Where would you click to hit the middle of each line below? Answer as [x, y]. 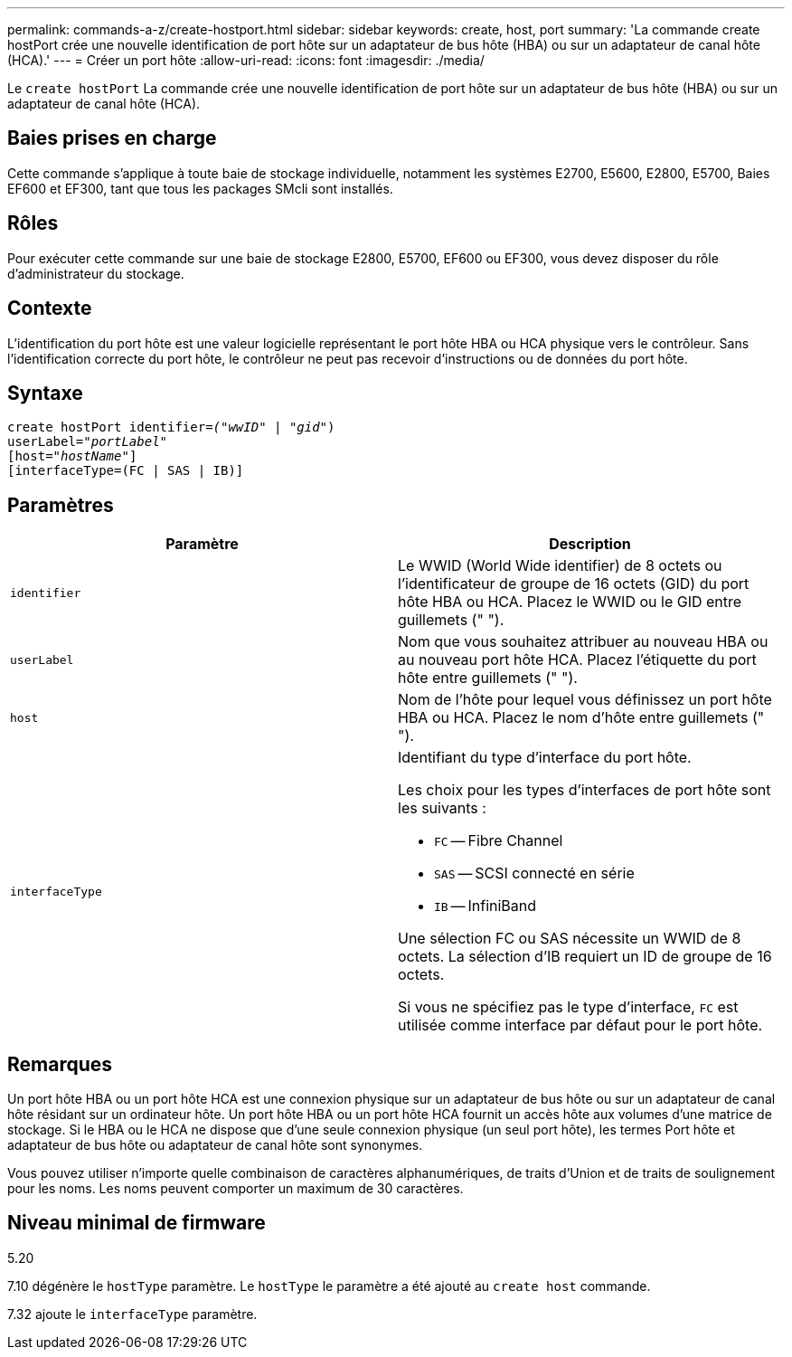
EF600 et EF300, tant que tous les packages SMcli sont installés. [200, 188]
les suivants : [442, 808]
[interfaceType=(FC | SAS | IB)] [126, 471]
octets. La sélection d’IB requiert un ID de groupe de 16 [585, 957]
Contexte [50, 308]
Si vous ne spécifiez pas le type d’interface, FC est [568, 1007]
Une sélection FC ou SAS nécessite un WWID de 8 [570, 939]
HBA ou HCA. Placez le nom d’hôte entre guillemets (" [581, 718]
